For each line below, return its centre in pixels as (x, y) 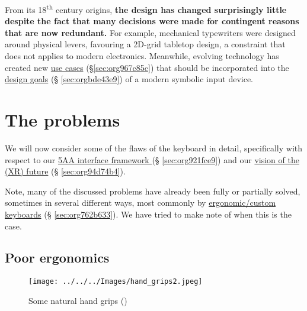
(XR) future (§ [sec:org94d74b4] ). (65, 171)
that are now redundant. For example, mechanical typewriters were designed (150, 32)
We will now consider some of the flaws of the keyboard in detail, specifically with (154, 148)
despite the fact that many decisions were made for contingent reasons (152, 21)
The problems (63, 119)
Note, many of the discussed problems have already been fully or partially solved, (153, 191)
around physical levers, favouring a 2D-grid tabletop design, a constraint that (145, 44)
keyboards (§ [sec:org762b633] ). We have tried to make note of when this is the (148, 214)
